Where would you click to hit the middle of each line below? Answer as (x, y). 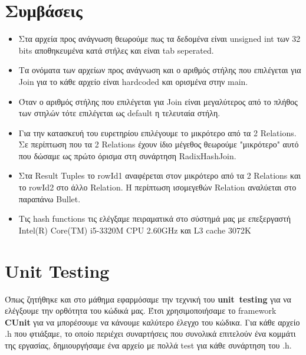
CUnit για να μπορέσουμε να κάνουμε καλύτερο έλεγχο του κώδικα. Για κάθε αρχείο (152, 322)
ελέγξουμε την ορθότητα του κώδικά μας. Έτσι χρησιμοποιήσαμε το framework (141, 310)
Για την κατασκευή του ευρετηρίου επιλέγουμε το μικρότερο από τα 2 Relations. (157, 132)
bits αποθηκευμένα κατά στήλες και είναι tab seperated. (116, 50)
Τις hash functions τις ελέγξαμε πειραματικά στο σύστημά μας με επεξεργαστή (154, 218)
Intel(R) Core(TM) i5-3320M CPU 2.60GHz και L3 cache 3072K (135, 230)
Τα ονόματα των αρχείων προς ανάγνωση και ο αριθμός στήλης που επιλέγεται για (160, 70)
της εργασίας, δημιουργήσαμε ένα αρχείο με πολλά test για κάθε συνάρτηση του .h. (148, 345)
